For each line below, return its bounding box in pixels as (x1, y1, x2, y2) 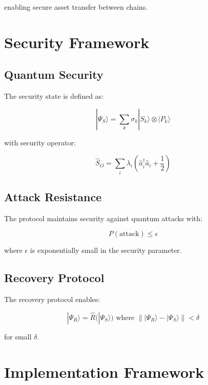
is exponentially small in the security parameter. (30, 245, 182, 255)
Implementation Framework (4, 361, 204, 382)
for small (4, 331, 32, 341)
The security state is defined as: (4, 91, 103, 101)
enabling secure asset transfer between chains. (4, 2, 148, 12)
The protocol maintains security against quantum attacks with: (4, 212, 202, 223)
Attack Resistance (4, 189, 102, 205)
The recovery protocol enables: (4, 294, 100, 305)
